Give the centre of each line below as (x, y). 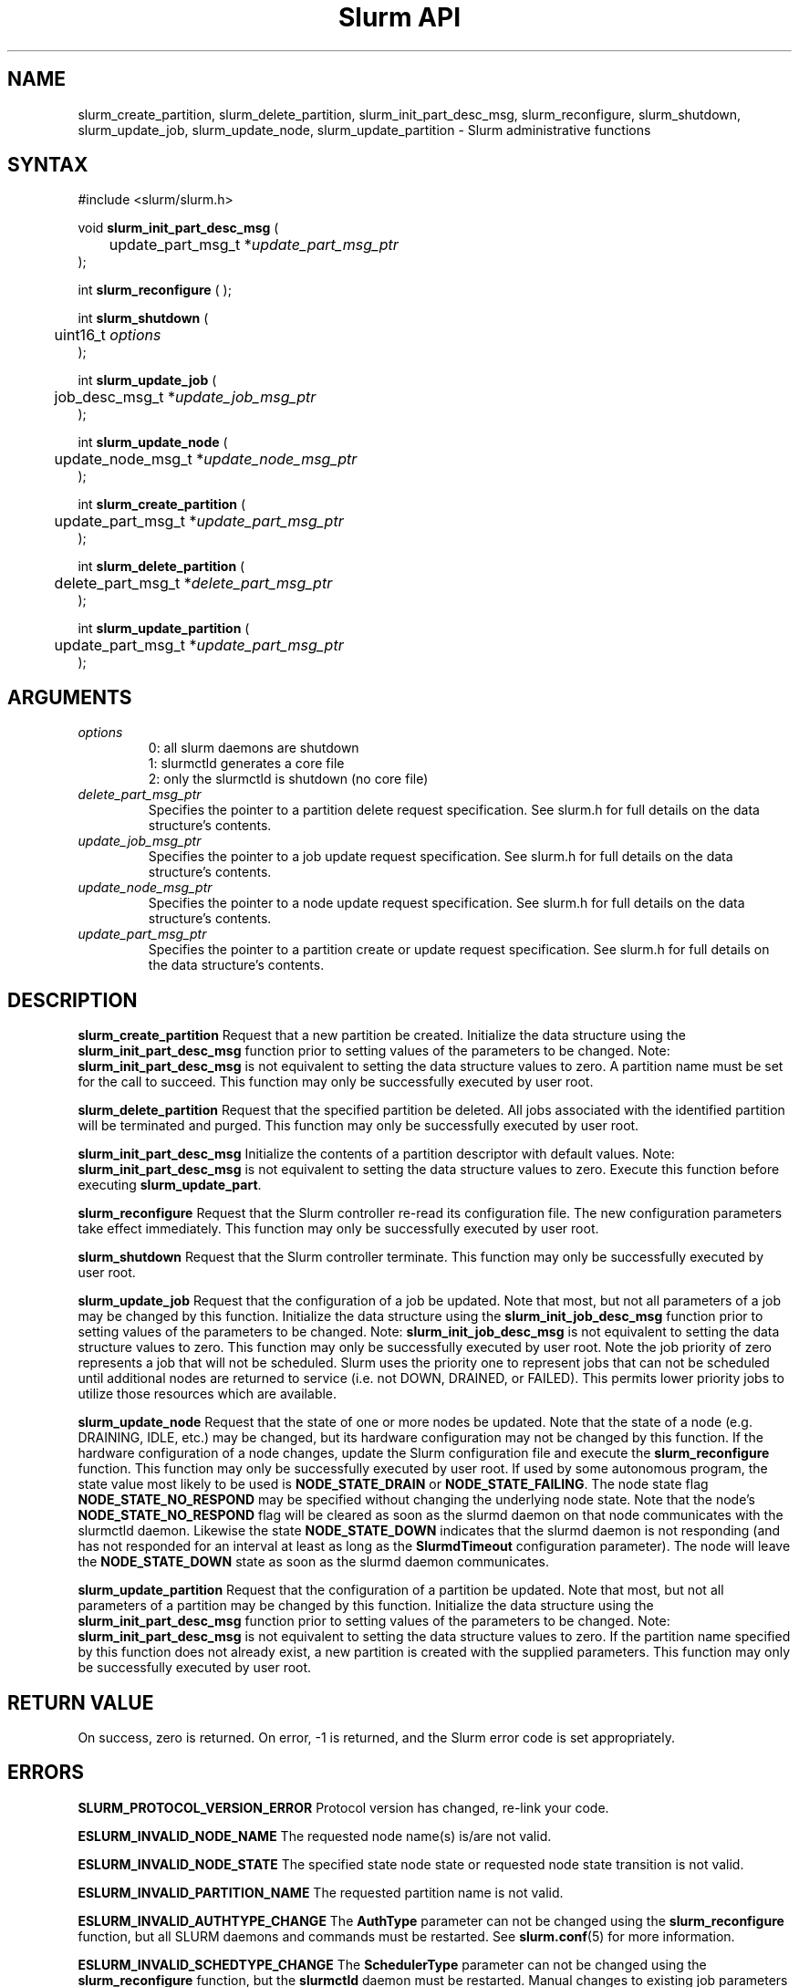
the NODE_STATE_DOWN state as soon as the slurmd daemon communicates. (313, 1562)
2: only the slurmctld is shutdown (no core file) (288, 779)
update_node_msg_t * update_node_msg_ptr (206, 459)
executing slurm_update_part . (170, 1185)
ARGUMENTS (70, 697)
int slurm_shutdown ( (143, 318)
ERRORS (46, 1773)
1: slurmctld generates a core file (246, 764)
